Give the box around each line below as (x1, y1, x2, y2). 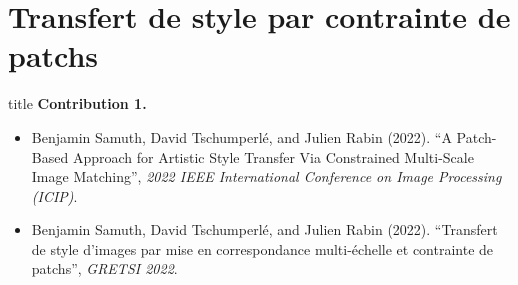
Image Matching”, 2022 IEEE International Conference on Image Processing (31, 166, 502, 187)
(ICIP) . (31, 185, 78, 206)
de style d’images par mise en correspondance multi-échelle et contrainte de (31, 238, 494, 259)
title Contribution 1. (8, 93, 147, 114)
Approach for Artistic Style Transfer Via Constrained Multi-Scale (72, 146, 474, 167)
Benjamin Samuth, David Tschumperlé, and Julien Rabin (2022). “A (31, 126, 452, 147)
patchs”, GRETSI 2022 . (31, 258, 178, 279)
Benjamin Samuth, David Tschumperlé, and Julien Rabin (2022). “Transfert (31, 219, 498, 240)
